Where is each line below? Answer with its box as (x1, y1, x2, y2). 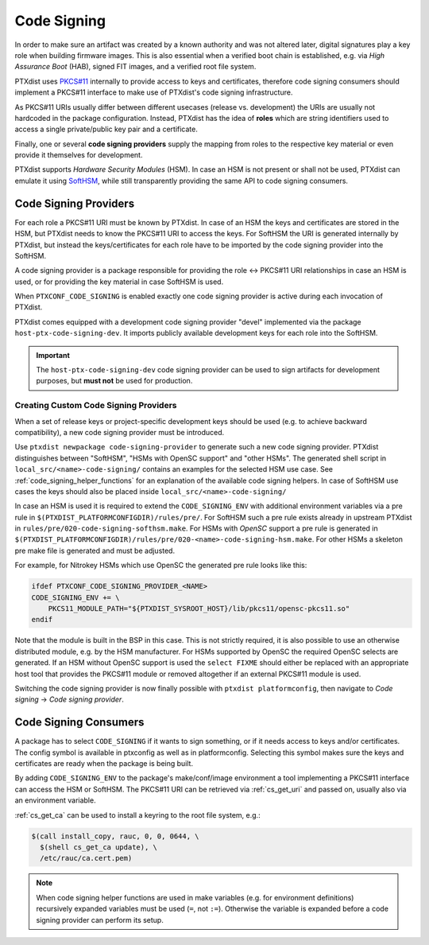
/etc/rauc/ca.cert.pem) (40, 854, 133, 863)
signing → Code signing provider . (14, 694, 125, 704)
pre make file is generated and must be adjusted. (14, 546, 175, 555)
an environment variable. (14, 795, 96, 805)
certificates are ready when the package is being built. (14, 759, 194, 768)
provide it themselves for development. (14, 150, 143, 160)
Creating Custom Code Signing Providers (14, 400, 177, 411)
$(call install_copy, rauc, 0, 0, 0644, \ (31, 831, 199, 841)
